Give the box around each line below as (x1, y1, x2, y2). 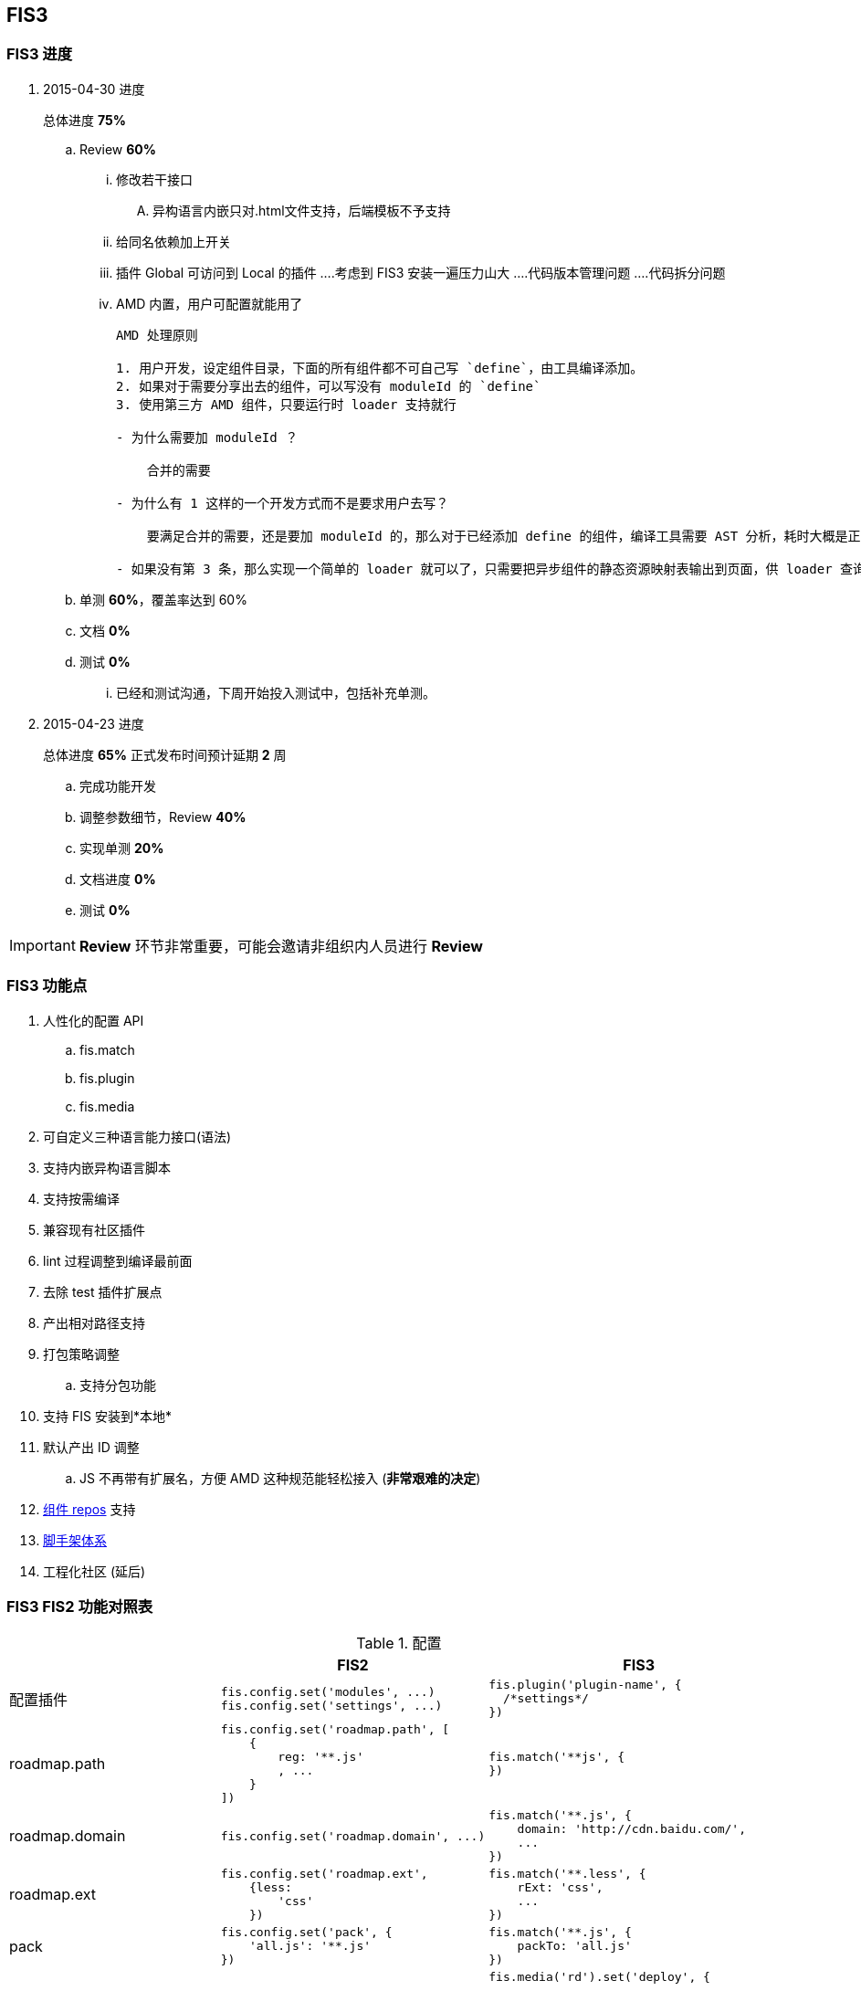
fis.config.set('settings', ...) (220, 1698, 443, 1712)
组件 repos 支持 (43, 1501, 136, 1517)
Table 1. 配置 (356, 1634, 442, 1653)
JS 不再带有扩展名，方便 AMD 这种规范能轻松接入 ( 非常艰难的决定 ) (79, 1470, 481, 1486)
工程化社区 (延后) (43, 1563, 146, 1579)
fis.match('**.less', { (488, 1867, 646, 1881)
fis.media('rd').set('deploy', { (488, 1970, 710, 1985)
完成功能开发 (79, 777, 156, 794)
